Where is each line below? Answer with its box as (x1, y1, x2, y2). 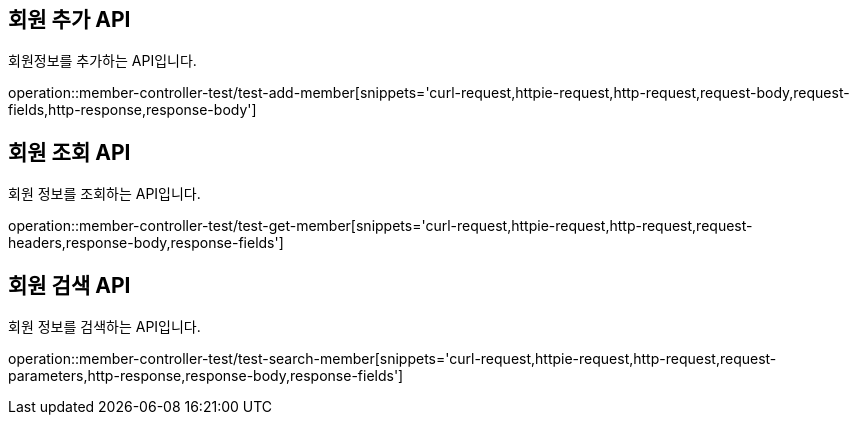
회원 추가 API (8, 7, 131, 32)
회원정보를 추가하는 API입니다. (8, 52, 197, 70)
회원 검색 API (8, 272, 131, 298)
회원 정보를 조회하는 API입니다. (8, 185, 201, 203)
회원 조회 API (8, 139, 131, 165)
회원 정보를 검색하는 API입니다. (8, 318, 201, 336)
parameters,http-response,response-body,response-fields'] (8, 367, 404, 385)
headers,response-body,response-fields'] (8, 234, 284, 252)
